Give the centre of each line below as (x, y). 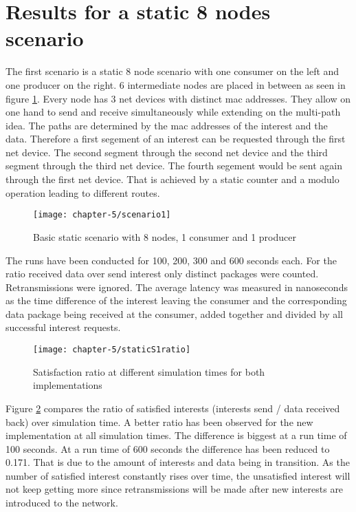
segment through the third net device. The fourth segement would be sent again (174, 166)
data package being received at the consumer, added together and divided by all (174, 313)
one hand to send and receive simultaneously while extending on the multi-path (173, 112)
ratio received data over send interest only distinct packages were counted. (162, 274)
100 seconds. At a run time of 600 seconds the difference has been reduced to (168, 448)
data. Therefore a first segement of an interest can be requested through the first (176, 139)
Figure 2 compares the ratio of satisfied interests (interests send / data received (173, 408)
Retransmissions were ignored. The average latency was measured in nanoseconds (177, 287)
